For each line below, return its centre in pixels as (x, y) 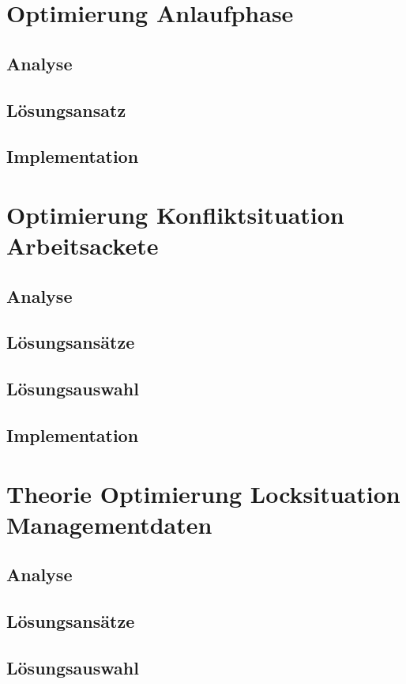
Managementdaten (109, 524)
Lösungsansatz (66, 110)
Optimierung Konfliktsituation (175, 214)
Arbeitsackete (83, 246)
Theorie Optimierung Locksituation (203, 493)
